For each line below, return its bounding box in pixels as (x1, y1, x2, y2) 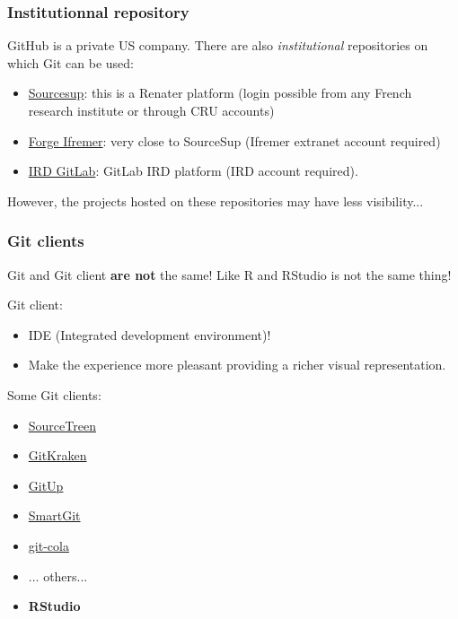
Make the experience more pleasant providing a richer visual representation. (28, 355, 446, 374)
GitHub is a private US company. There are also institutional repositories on (7, 36, 428, 55)
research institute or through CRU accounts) (28, 101, 275, 119)
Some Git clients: (7, 385, 101, 404)
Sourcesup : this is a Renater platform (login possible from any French (28, 83, 412, 102)
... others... (28, 566, 88, 585)
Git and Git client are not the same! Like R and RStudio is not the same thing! (7, 265, 452, 283)
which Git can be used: (7, 53, 134, 72)
